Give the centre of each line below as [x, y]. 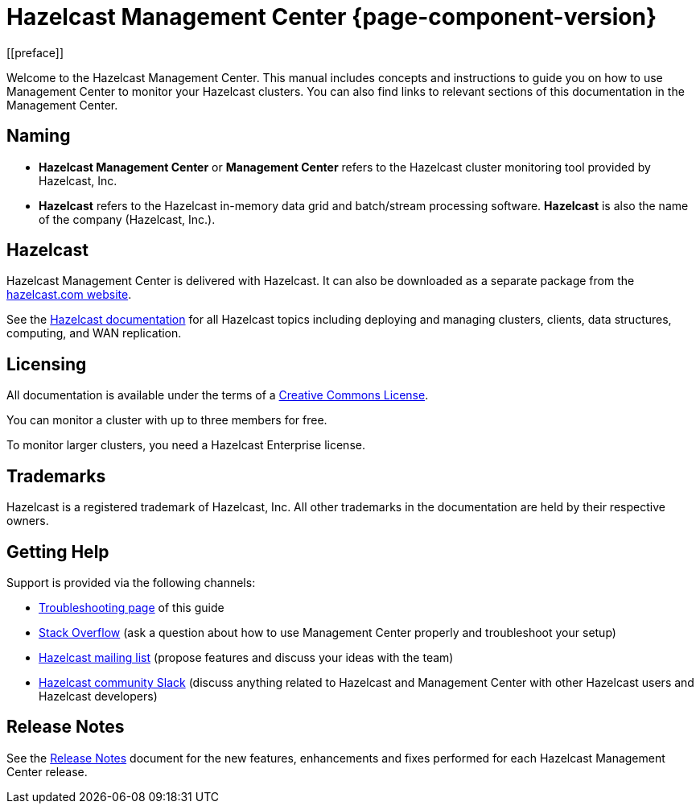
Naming [39, 136]
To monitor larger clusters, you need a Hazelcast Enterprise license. [186, 445]
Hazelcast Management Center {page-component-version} [332, 17]
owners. [28, 521]
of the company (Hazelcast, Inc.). [127, 219]
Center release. [47, 771]
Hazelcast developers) [98, 696]
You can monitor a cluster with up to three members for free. [167, 420]
